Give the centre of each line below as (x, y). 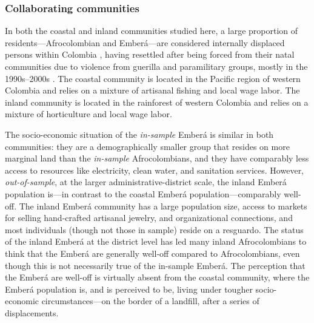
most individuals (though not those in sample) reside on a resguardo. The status (154, 229)
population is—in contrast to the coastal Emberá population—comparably (143, 193)
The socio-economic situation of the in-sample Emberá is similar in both (139, 134)
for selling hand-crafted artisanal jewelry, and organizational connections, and (149, 218)
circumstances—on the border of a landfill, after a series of (150, 301)
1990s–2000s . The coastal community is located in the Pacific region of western (153, 78)
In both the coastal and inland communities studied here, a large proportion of (152, 31)
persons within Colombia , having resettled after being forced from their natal (150, 54)
